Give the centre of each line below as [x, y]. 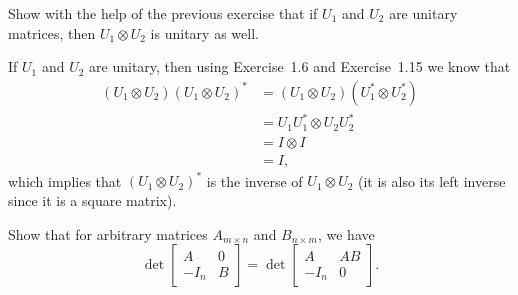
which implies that [65, 180]
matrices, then [52, 32]
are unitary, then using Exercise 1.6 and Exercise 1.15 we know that [300, 66]
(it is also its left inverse [432, 180]
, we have [346, 233]
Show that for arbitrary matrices [108, 233]
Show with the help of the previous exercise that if [163, 13]
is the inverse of [254, 180]
